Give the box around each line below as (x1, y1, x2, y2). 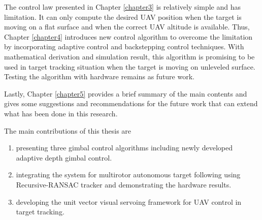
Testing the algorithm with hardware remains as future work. (4, 71, 194, 82)
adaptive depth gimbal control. (16, 152, 112, 163)
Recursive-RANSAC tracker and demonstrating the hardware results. (16, 179, 232, 190)
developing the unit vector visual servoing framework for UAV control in (16, 196, 242, 207)
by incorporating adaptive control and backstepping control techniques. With (4, 41, 244, 52)
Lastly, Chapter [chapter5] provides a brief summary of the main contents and (4, 88, 247, 99)
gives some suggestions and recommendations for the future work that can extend (4, 98, 258, 109)
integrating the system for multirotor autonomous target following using (16, 169, 241, 180)
